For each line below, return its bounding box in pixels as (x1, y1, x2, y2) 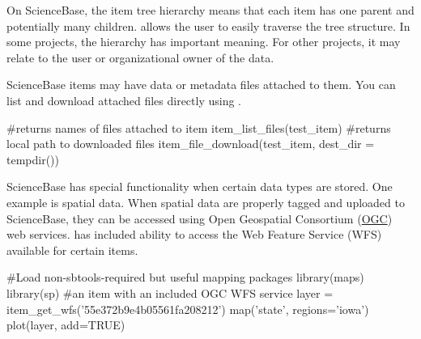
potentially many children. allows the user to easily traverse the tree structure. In (6, 17, 410, 34)
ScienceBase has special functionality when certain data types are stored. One (6, 178, 393, 195)
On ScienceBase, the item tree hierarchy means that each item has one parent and (6, 2, 415, 18)
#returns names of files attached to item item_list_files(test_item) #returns (6, 119, 391, 136)
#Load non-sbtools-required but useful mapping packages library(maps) (6, 269, 364, 286)
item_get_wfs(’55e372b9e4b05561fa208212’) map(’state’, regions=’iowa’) (6, 300, 369, 317)
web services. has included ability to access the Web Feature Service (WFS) (6, 226, 382, 243)
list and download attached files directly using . (6, 91, 242, 108)
